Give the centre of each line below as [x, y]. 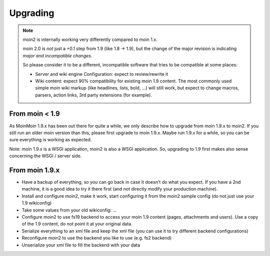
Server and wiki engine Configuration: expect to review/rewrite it [102, 74]
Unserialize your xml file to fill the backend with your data [81, 245]
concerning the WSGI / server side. [45, 156]
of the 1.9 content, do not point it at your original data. [77, 224]
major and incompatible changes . [57, 55]
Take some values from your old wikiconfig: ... [69, 210]
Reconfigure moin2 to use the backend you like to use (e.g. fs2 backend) [97, 238]
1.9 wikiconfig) [37, 203]
